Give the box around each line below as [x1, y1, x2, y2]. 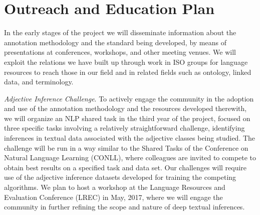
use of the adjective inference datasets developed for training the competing [4, 172, 236, 182]
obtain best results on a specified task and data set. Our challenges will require [4, 162, 247, 172]
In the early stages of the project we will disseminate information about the [4, 27, 236, 38]
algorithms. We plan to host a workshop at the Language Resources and [4, 182, 225, 192]
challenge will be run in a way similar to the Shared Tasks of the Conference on [4, 142, 248, 153]
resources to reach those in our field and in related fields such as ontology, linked [4, 66, 251, 77]
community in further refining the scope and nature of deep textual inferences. [4, 201, 245, 212]
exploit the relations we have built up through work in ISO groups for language [4, 56, 248, 67]
